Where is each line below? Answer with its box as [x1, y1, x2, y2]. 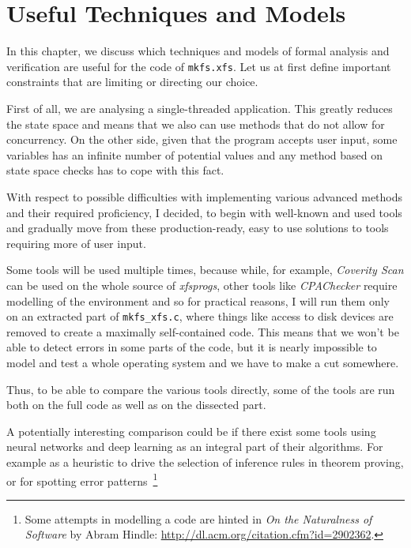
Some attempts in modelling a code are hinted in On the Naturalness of [25, 510, 372, 527]
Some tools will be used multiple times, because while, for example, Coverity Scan [6, 261, 404, 278]
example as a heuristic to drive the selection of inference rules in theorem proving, [6, 453, 404, 470]
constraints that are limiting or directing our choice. [6, 73, 258, 90]
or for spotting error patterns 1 [6, 470, 158, 489]
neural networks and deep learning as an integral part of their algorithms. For [6, 438, 383, 455]
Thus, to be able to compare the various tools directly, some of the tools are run [6, 381, 395, 397]
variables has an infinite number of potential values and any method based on [6, 146, 383, 163]
